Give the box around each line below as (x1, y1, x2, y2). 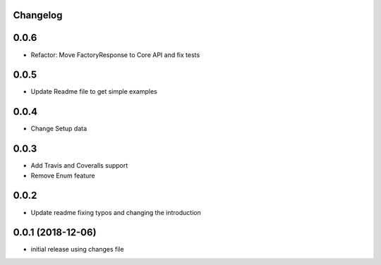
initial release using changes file (30, 245, 124, 254)
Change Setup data (30, 124, 87, 133)
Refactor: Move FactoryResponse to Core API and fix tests (30, 50, 200, 59)
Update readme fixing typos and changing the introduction (30, 208, 201, 216)
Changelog (13, 9, 63, 21)
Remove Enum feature (30, 171, 95, 180)
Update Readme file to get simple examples (30, 87, 158, 96)
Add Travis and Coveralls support (30, 161, 128, 170)
